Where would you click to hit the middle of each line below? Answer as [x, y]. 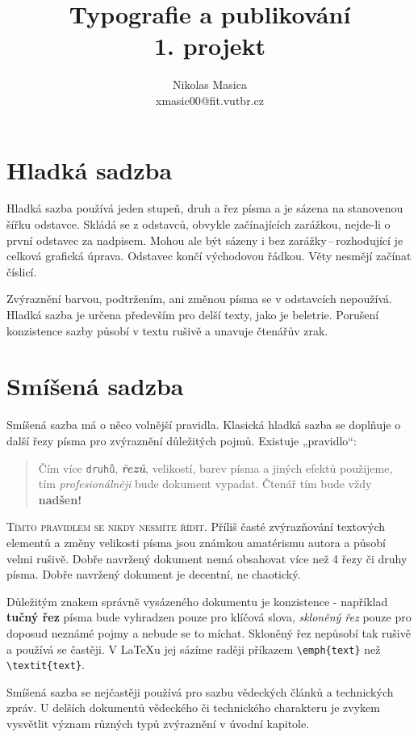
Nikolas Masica [210, 84]
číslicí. [22, 271]
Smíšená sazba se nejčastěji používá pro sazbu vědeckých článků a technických [200, 691]
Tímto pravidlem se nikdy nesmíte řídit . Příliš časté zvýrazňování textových [196, 526]
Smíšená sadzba [95, 386]
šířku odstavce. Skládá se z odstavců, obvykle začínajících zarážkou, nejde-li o [199, 224]
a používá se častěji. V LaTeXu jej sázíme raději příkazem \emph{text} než [194, 649]
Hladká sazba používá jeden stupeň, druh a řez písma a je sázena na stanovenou [205, 208]
